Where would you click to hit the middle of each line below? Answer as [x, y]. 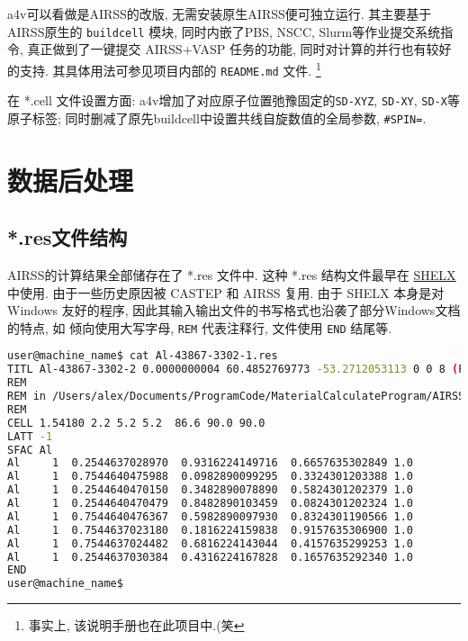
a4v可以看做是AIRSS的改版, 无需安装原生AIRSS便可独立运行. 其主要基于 [220, 14]
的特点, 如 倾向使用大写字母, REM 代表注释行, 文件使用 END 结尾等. [200, 327]
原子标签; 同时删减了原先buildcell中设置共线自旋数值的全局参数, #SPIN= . [217, 117]
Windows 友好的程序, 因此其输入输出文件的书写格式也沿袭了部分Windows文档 [234, 310]
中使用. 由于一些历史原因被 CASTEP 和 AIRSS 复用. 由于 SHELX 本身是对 [226, 292]
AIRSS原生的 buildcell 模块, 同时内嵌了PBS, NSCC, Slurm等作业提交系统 [224, 31]
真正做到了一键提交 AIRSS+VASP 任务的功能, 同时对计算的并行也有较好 [239, 49]
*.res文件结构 [67, 237]
